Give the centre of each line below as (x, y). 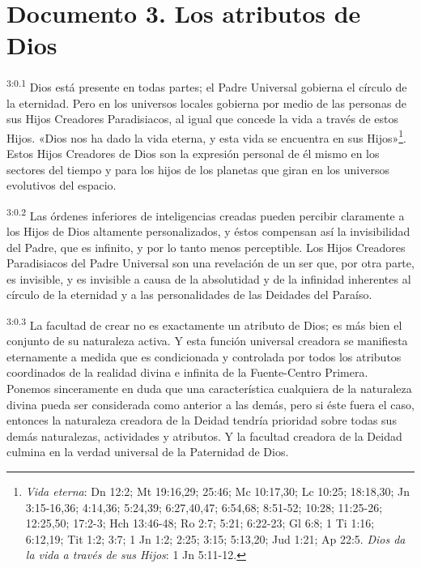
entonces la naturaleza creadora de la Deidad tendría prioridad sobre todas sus (202, 420)
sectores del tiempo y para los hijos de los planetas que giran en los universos (198, 169)
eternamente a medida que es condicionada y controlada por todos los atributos (204, 356)
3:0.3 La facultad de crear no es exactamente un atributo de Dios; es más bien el (204, 324)
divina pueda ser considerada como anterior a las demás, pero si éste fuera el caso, (210, 404)
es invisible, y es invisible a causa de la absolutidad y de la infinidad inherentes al (209, 278)
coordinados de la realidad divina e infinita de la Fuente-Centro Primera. (187, 372)
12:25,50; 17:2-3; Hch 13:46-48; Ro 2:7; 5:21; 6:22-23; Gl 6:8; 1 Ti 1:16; (200, 523)
